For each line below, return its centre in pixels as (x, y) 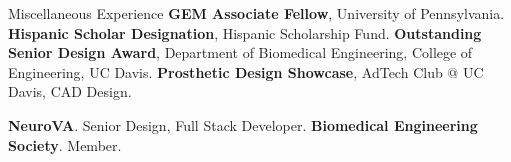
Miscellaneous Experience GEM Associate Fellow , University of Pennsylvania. (256, 13)
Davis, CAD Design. (70, 91)
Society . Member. (65, 144)
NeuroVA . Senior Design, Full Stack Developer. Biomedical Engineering (243, 124)
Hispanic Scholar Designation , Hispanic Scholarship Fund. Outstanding (245, 32)
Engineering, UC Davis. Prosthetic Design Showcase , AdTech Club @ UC (246, 71)
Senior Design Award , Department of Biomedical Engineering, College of (240, 52)
